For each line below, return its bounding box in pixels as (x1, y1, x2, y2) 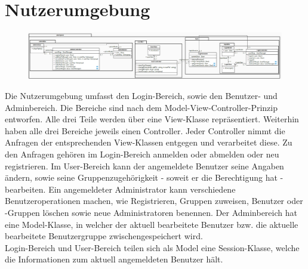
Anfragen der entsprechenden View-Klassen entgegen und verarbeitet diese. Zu (5, 136, 292, 149)
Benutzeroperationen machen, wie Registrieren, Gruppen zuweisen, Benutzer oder (5, 194, 303, 207)
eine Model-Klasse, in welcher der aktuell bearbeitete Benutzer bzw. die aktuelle (5, 218, 298, 230)
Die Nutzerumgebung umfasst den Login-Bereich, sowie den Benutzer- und (5, 89, 278, 101)
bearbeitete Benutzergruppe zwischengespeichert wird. (5, 230, 203, 242)
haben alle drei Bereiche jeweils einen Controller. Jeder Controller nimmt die (5, 124, 285, 137)
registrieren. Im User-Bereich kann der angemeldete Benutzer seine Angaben (5, 159, 284, 172)
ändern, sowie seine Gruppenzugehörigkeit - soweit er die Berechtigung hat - (5, 171, 284, 184)
